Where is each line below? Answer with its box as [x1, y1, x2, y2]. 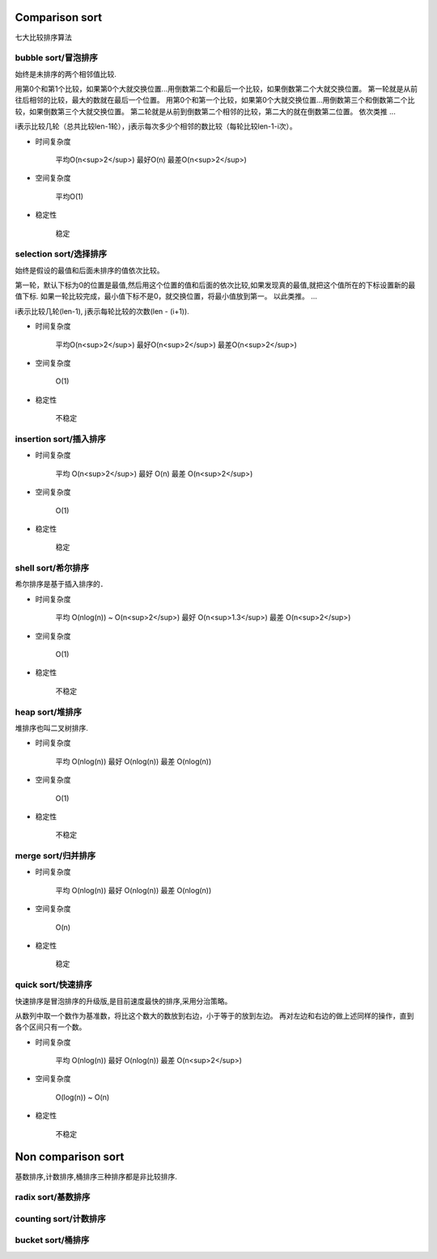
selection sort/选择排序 [15, 248, 108, 260]
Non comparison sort [15, 1150, 125, 1164]
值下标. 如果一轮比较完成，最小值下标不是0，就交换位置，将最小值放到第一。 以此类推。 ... [15, 291, 317, 301]
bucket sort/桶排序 [15, 1235, 90, 1246]
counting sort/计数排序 [15, 1213, 106, 1224]
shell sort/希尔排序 [15, 562, 89, 574]
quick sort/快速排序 [15, 979, 92, 990]
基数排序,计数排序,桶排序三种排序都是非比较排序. [15, 1172, 178, 1181]
